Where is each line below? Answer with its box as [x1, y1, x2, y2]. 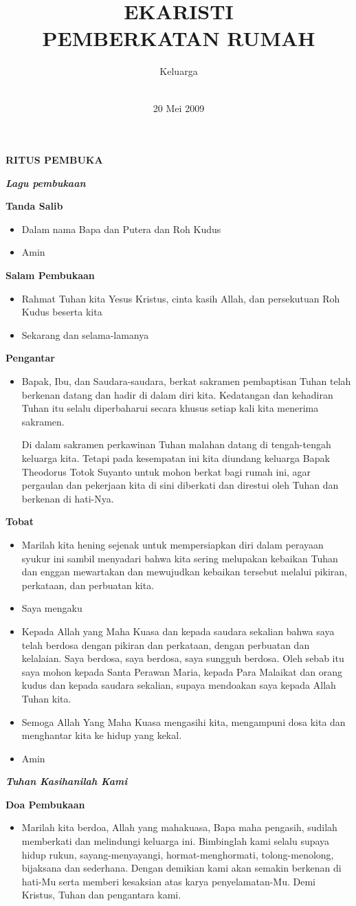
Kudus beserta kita [21, 305, 102, 319]
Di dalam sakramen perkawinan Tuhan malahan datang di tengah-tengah [21, 437, 331, 452]
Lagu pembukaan [5, 175, 86, 190]
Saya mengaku [21, 601, 82, 615]
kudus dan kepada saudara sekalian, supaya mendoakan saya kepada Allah [21, 678, 336, 692]
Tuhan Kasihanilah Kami [5, 774, 128, 788]
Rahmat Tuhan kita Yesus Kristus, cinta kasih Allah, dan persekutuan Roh [21, 291, 340, 305]
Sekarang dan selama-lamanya [21, 327, 149, 342]
